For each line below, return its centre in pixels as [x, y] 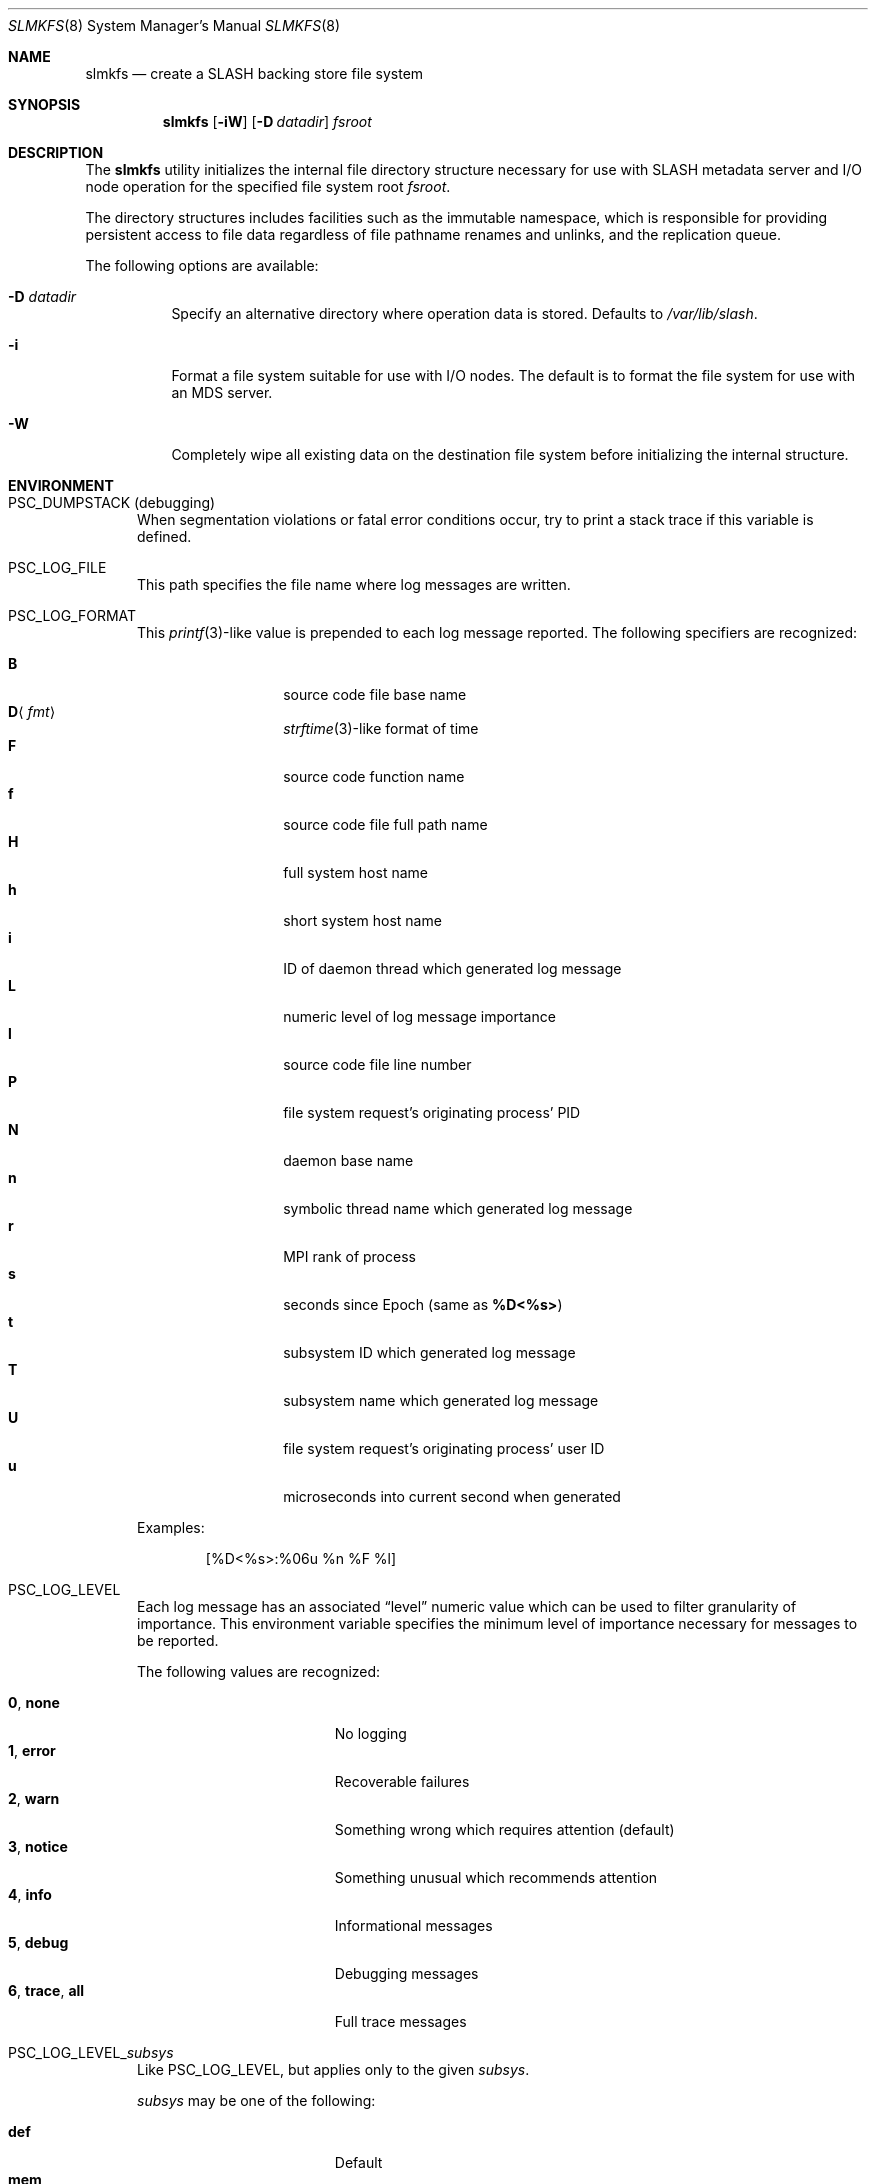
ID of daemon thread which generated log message [452, 968]
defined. [164, 536]
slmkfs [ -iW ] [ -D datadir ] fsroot [267, 121]
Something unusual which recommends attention [496, 1877]
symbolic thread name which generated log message [458, 1208]
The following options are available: [202, 265]
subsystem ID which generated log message [429, 1352]
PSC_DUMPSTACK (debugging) [112, 502]
